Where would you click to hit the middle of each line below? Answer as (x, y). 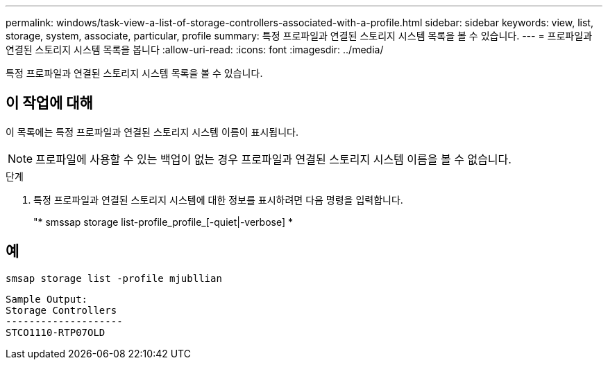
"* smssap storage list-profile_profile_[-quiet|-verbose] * (163, 222)
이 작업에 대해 (49, 103)
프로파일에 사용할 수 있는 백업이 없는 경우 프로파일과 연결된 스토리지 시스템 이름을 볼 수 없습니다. (273, 159)
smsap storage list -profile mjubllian (114, 278)
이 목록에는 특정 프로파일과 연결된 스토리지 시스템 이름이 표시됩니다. (152, 132)
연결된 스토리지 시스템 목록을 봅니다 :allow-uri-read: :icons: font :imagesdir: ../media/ (195, 50)
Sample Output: (47, 299)
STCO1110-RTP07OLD (56, 332)
